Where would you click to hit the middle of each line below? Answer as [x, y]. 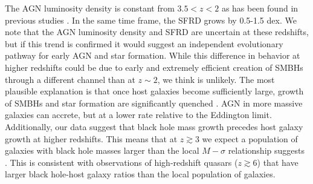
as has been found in [260, 8]
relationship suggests [266, 150]
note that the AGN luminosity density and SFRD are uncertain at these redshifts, [157, 32]
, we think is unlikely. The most [216, 79]
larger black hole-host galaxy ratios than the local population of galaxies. [140, 174]
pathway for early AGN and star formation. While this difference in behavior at [153, 55]
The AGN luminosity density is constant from [90, 8]
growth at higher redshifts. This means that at [91, 138]
